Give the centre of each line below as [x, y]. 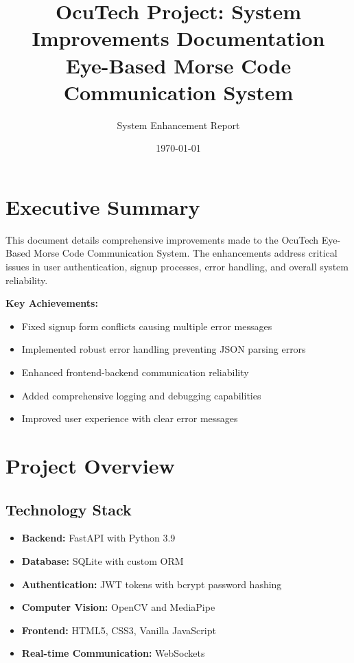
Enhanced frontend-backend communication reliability [135, 372]
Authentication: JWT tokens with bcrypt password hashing [152, 584]
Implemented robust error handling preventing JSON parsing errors [164, 349]
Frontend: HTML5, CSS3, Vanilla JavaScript [119, 630]
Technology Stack [69, 509]
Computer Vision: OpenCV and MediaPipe [118, 607]
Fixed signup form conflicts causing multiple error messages [147, 326]
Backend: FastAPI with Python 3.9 [98, 538]
